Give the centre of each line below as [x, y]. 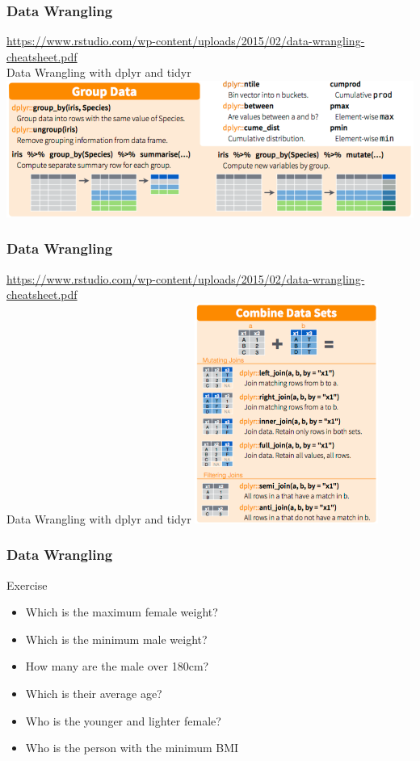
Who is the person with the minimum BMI [132, 748]
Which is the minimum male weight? [116, 639]
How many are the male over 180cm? [117, 666]
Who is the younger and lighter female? [123, 720]
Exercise [27, 584]
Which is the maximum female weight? [122, 612]
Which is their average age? [94, 693]
